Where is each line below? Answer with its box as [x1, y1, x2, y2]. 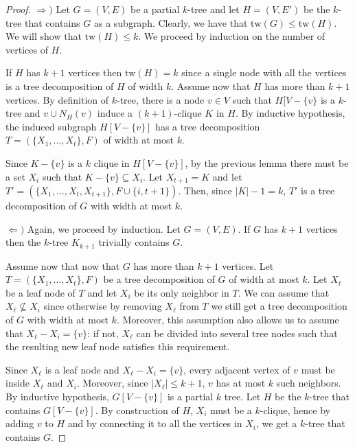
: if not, [87, 325, 119, 340]
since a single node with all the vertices [181, 65, 347, 80]
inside [5, 376, 30, 390]
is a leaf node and [45, 362, 119, 376]
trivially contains [98, 235, 170, 249]
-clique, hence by [260, 402, 330, 417]
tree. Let [224, 389, 261, 403]
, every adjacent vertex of [183, 362, 290, 376]
